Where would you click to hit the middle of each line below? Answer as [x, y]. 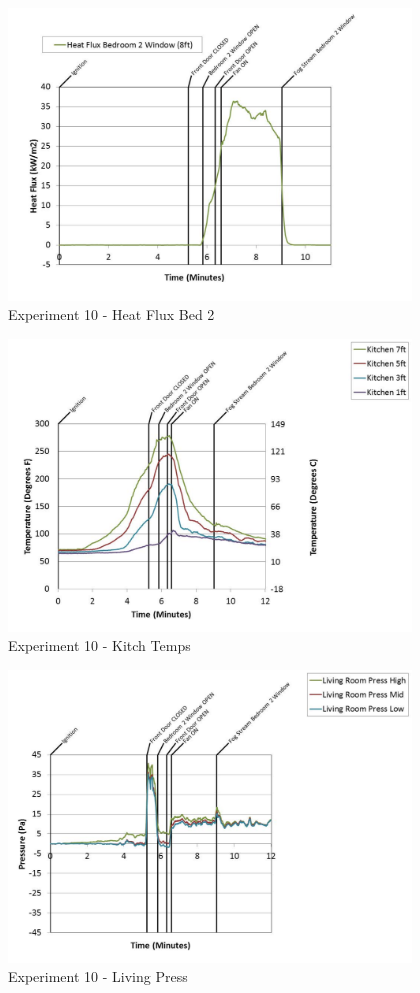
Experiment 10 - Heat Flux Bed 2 [111, 314]
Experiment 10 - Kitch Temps [99, 645]
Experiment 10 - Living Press [98, 976]
